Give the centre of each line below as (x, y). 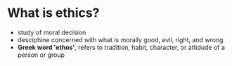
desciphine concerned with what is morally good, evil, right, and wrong (120, 39)
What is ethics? (53, 13)
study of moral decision (52, 32)
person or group (41, 55)
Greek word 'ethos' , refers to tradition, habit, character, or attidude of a (121, 47)
